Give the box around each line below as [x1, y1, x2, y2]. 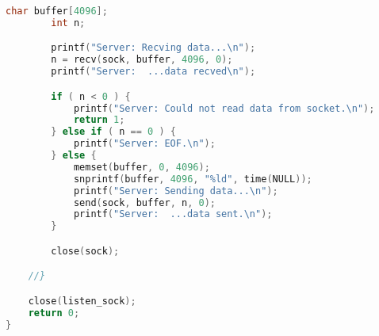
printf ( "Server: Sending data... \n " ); [73, 185, 278, 197]
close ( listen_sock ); [28, 295, 136, 307]
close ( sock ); [51, 245, 120, 257]
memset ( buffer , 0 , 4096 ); [73, 161, 210, 173]
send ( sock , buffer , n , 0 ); [73, 197, 216, 208]
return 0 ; [28, 307, 80, 319]
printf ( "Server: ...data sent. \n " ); [73, 208, 273, 220]
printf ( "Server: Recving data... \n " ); [51, 42, 256, 54]
